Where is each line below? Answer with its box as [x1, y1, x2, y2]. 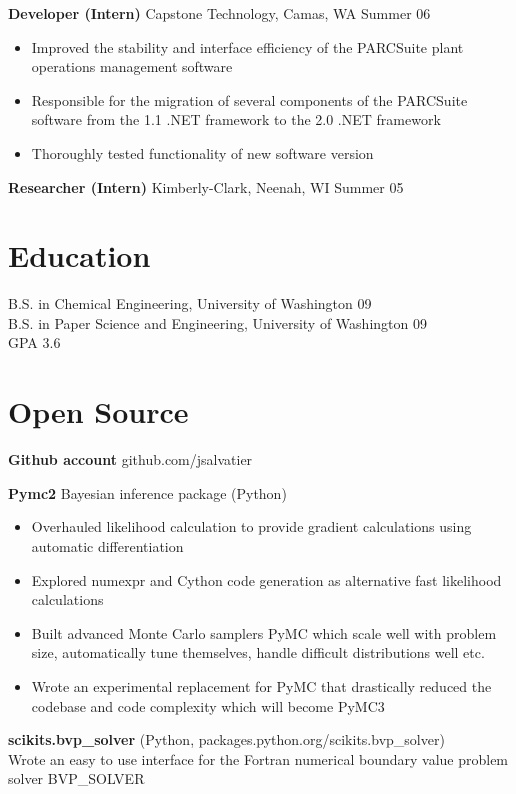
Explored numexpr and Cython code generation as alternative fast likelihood [31, 569, 502, 590]
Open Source [8, 391, 189, 432]
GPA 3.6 [8, 332, 61, 353]
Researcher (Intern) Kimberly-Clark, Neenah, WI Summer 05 [8, 176, 404, 197]
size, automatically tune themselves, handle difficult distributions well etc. [31, 642, 485, 663]
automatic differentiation [31, 535, 184, 556]
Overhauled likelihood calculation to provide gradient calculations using [31, 516, 472, 537]
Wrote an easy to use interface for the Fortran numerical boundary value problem [8, 748, 509, 769]
